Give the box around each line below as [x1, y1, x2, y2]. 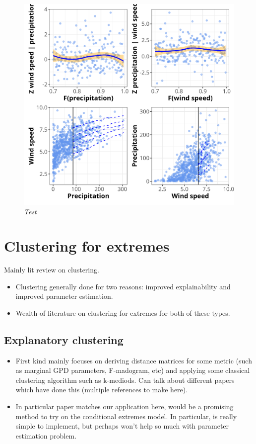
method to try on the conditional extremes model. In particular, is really [15, 411, 237, 421]
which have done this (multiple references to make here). [15, 384, 188, 395]
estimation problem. [15, 430, 77, 441]
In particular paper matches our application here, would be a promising [15, 401, 234, 411]
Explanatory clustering [4, 332, 124, 347]
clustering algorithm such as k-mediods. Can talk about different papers [15, 374, 235, 385]
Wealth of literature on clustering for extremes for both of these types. [15, 307, 230, 318]
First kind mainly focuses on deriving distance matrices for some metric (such [15, 355, 252, 365]
